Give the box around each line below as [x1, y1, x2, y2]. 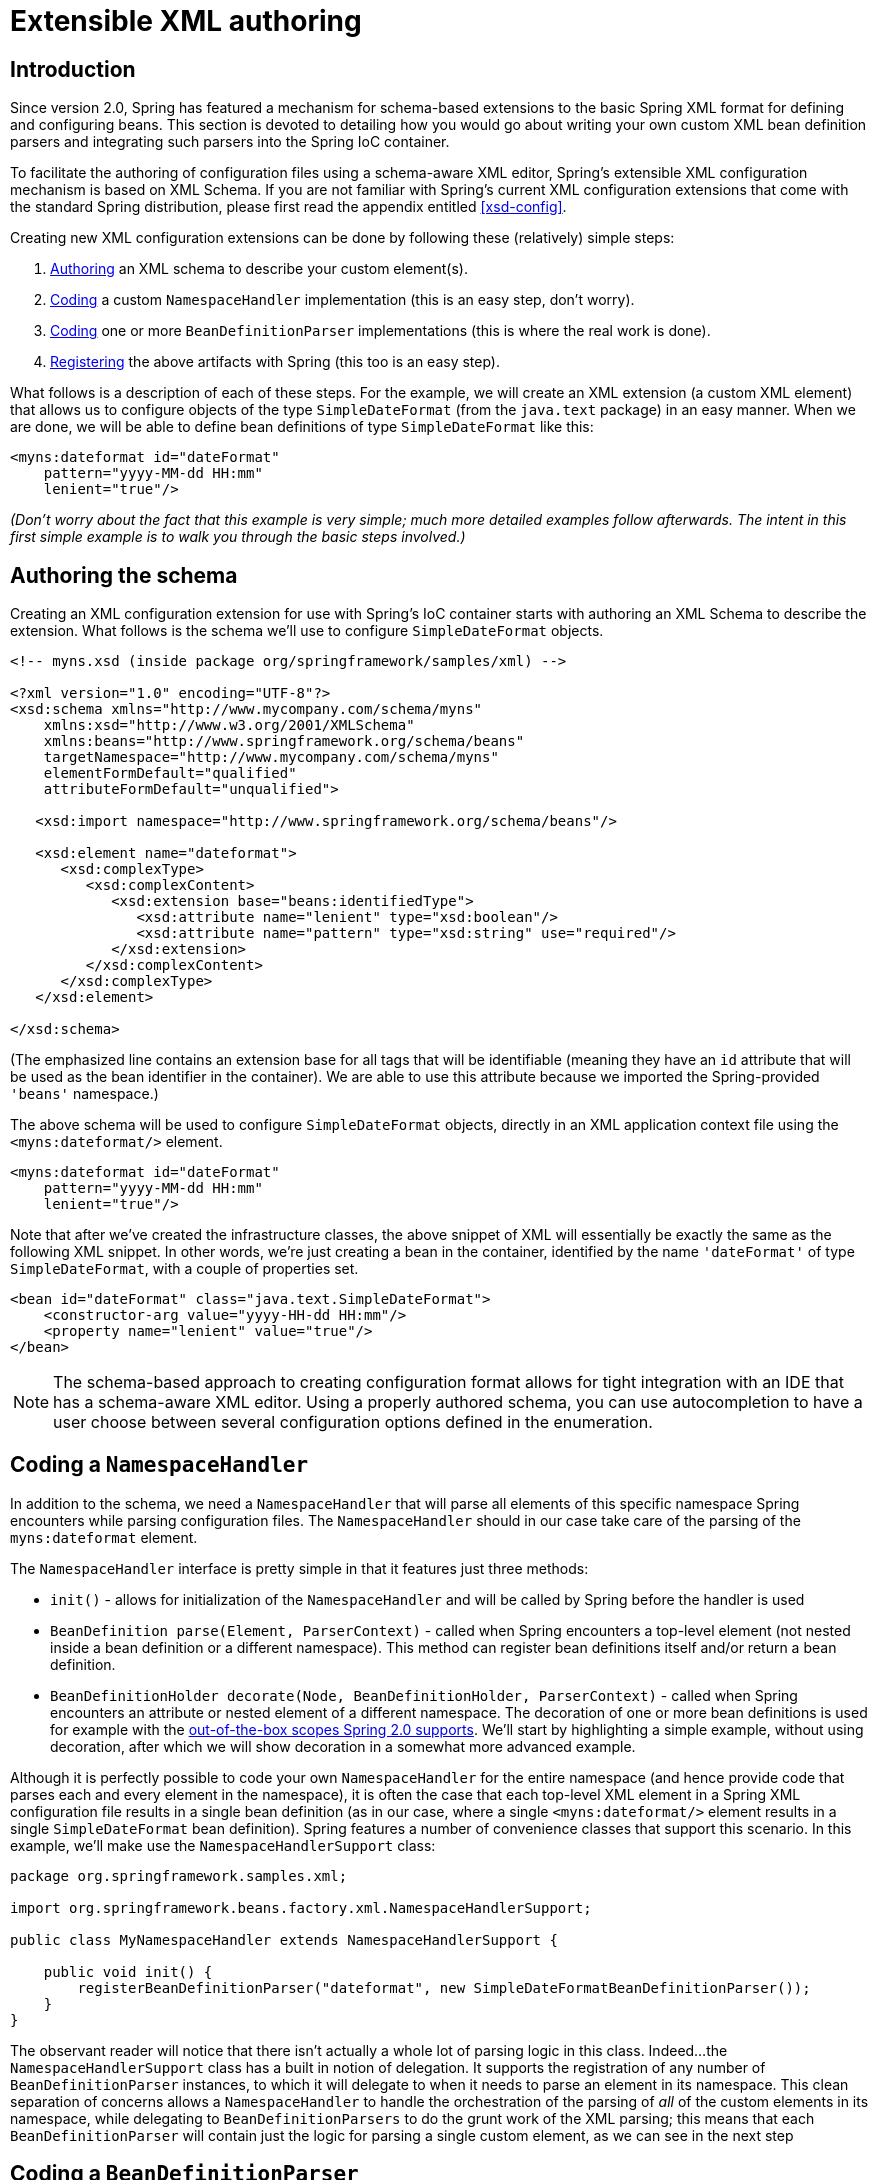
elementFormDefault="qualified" [43, 765, 297, 782]
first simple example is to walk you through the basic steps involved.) [10, 528, 466, 546]
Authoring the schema [10, 562, 238, 588]
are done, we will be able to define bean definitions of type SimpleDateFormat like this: [10, 418, 594, 436]
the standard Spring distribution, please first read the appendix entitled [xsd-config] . [10, 198, 567, 216]
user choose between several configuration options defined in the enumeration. [53, 1412, 653, 1433]
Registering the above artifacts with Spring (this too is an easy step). [50, 353, 500, 371]
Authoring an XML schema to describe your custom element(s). [50, 260, 468, 278]
